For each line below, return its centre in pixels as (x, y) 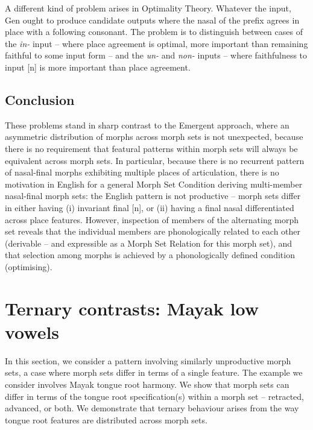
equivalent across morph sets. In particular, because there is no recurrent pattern (155, 160)
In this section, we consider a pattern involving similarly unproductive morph (148, 360)
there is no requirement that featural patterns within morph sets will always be (151, 148)
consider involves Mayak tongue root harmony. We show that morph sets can (147, 384)
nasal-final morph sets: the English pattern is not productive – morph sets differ (153, 196)
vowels (32, 331)
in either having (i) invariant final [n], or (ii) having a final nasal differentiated (150, 207)
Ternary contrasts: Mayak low (132, 308)
